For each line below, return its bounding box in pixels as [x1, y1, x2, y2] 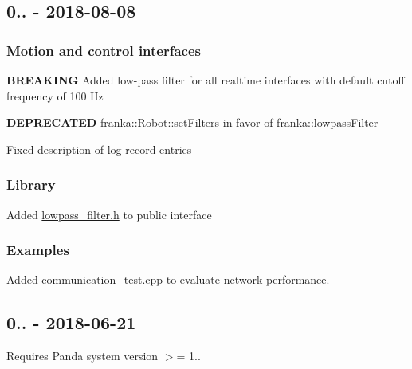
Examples [6, 240, 69, 260]
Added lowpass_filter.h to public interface [6, 206, 212, 222]
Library [6, 175, 56, 194]
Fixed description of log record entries [6, 140, 192, 157]
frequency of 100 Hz [6, 87, 104, 104]
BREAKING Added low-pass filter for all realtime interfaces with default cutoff [6, 72, 405, 88]
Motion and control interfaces [6, 40, 202, 60]
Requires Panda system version [6, 347, 159, 364]
